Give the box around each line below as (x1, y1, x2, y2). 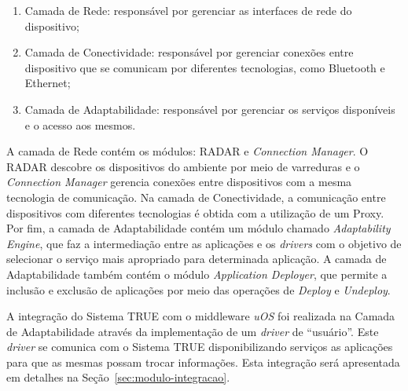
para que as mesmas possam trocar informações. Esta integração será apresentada (6, 353, 400, 370)
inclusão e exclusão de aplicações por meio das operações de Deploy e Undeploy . (6, 281, 391, 298)
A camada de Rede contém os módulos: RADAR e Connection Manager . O (6, 143, 369, 159)
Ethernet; (24, 75, 71, 91)
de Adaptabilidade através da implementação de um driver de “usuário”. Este (6, 323, 379, 339)
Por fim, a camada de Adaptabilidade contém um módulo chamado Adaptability (6, 220, 391, 236)
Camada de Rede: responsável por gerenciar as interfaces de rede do (24, 2, 352, 18)
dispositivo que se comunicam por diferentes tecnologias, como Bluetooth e (24, 59, 385, 75)
